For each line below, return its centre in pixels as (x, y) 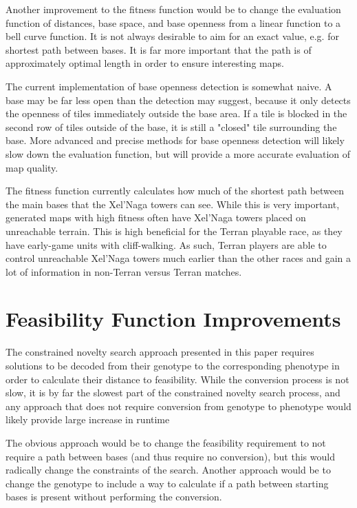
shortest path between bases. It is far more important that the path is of (159, 49)
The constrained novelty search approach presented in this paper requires (160, 352)
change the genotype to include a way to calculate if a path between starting (167, 483)
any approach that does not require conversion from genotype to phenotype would (178, 406)
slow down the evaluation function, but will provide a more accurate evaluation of (178, 153)
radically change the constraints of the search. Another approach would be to (168, 470)
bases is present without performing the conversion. (114, 497)
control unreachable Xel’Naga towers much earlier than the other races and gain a (178, 258)
